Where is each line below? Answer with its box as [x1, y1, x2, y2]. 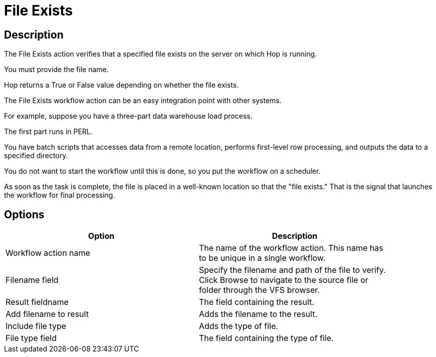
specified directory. [4, 151, 68, 160]
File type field [6, 333, 57, 343]
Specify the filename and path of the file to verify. [199, 265, 386, 275]
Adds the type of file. [199, 321, 278, 331]
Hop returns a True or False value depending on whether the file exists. [4, 81, 239, 90]
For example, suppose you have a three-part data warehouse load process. [4, 112, 253, 121]
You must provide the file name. [4, 65, 109, 74]
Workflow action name [6, 248, 90, 258]
